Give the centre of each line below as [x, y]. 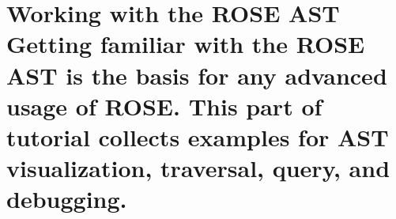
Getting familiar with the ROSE [186, 44]
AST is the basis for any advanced [197, 75]
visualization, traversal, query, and [198, 168]
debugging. [67, 199]
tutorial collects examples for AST [198, 136]
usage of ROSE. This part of [164, 106]
